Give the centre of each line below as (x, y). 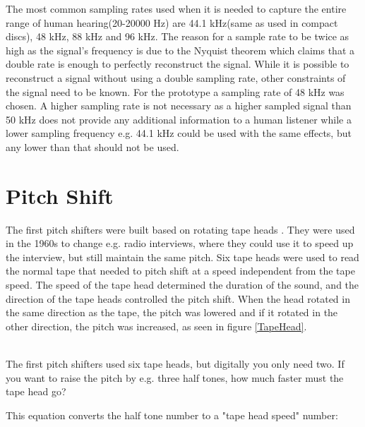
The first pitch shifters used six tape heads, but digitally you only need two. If (175, 363)
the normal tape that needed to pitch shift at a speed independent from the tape (180, 271)
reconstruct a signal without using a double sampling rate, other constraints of (176, 77)
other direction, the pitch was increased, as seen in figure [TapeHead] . (156, 326)
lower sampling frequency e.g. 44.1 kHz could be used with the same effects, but (179, 133)
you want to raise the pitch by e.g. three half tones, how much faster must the (175, 377)
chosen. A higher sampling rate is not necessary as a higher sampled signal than (179, 106)
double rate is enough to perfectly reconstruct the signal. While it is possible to (178, 64)
